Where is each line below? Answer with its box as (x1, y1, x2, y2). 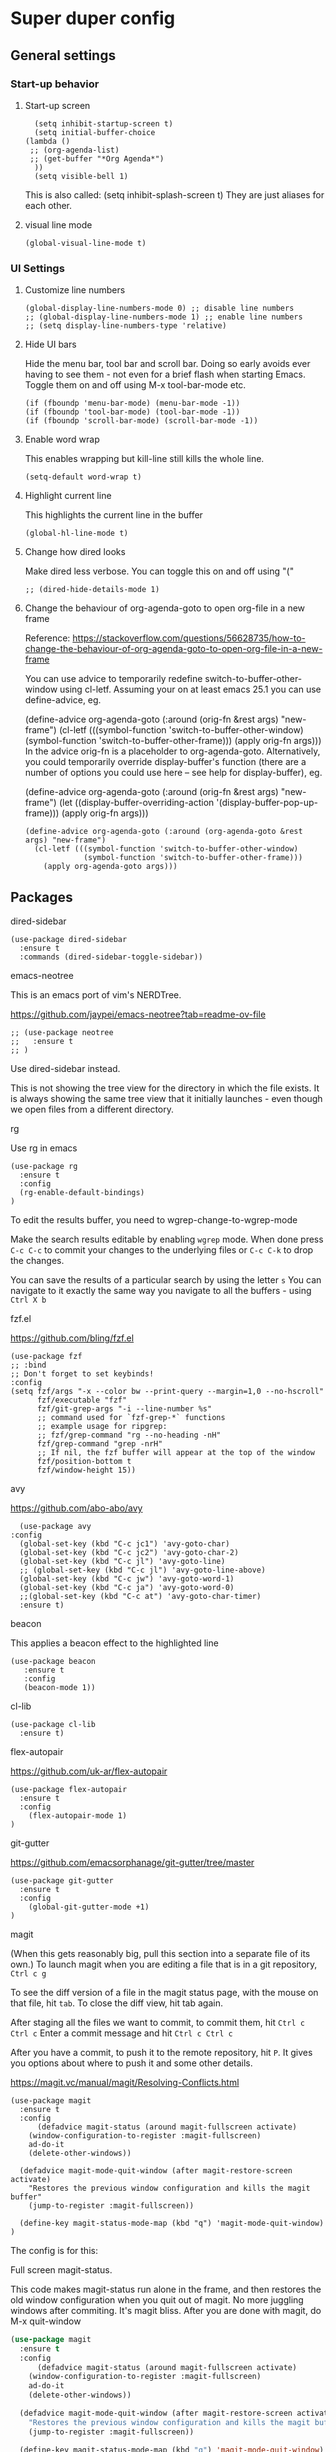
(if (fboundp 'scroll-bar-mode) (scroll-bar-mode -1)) (24, 416, 259, 426)
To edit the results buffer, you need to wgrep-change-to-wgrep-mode (10, 1213, 298, 1226)
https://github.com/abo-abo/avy (10, 1502, 143, 1514)
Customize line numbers (24, 284, 126, 296)
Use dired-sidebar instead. (10, 1062, 121, 1074)
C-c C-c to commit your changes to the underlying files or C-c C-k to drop (10, 1243, 314, 1256)
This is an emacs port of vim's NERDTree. (10, 988, 182, 1001)
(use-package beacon (10, 1656, 97, 1666)
